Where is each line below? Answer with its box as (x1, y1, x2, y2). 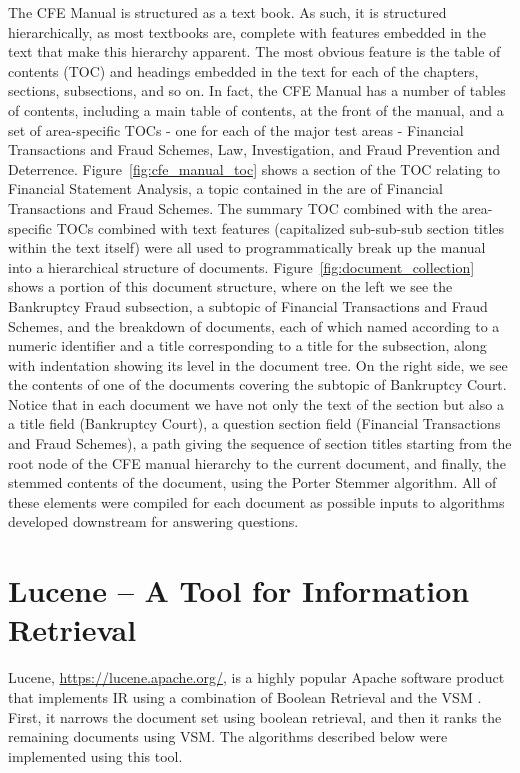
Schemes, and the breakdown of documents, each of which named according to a (8, 315, 500, 336)
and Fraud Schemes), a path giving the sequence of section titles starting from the (8, 433, 512, 454)
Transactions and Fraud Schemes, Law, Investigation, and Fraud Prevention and (8, 139, 501, 160)
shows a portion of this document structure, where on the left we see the (8, 276, 453, 297)
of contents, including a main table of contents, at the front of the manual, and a (8, 99, 504, 120)
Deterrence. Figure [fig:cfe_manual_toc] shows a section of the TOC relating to (8, 158, 500, 179)
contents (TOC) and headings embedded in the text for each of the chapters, (8, 60, 479, 81)
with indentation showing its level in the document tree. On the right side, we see (8, 354, 508, 375)
